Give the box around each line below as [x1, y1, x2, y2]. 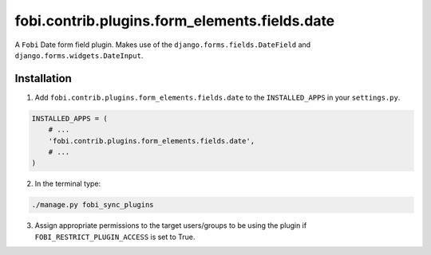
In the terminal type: [34, 179, 101, 189]
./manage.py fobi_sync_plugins [31, 200, 155, 210]
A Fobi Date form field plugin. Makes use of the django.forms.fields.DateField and [14, 40, 311, 49]
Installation [14, 72, 72, 85]
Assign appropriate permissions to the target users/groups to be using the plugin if [34, 221, 307, 230]
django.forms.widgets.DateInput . [14, 50, 144, 60]
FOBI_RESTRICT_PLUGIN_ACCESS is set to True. [34, 232, 196, 241]
